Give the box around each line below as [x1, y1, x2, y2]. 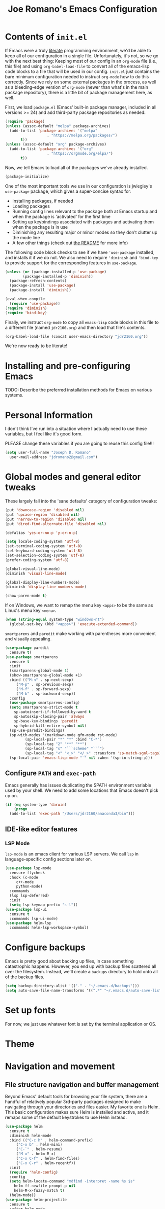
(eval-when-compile [5, 297, 45, 302]
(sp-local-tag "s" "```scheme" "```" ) [25, 746, 105, 751]
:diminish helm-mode [9, 1133, 52, 1138]
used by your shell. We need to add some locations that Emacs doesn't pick [5, 787, 159, 793]
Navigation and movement [5, 1061, 115, 1072]
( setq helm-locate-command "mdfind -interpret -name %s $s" [9, 1179, 135, 1184]
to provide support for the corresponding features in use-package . [5, 260, 137, 266]
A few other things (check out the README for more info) [12, 240, 128, 246]
